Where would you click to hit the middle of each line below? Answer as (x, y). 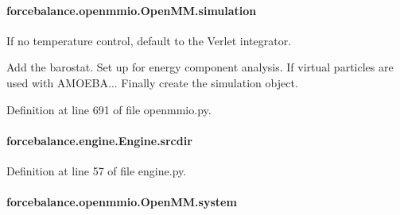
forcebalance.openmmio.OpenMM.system (122, 202)
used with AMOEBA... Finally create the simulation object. (152, 82)
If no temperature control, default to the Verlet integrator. (149, 40)
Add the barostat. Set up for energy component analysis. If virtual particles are (200, 67)
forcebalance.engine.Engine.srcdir (99, 140)
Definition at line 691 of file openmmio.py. (109, 109)
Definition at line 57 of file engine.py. (97, 170)
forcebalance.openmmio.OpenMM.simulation (132, 10)
